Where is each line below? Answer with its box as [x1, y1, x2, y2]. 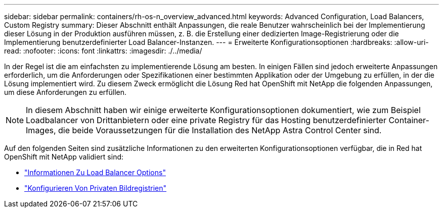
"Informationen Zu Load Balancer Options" [24, 168, 166, 177]
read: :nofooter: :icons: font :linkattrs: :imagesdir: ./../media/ [4, 46, 202, 55]
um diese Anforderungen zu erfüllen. [4, 88, 127, 96]
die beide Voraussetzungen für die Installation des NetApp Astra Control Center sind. [58, 125, 382, 135]
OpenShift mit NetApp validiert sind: [4, 152, 124, 161]
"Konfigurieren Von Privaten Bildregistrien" [24, 184, 167, 192]
